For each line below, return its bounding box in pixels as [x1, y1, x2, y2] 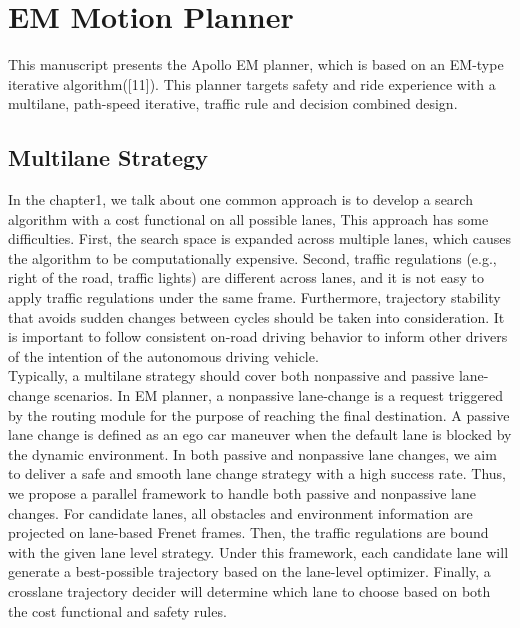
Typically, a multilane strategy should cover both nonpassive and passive [8, 365, 455, 386]
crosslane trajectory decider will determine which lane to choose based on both [8, 580, 491, 601]
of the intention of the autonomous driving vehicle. [8, 345, 319, 366]
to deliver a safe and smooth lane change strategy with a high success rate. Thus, [8, 463, 506, 484]
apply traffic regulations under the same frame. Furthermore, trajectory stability [8, 287, 501, 308]
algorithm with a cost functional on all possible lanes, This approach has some [8, 208, 489, 229]
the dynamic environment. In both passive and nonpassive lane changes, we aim [8, 443, 497, 464]
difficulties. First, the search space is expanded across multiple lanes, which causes [8, 228, 512, 249]
